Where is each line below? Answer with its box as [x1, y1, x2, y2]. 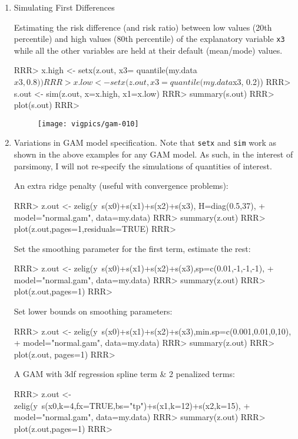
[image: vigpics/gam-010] [37, 119, 139, 128]
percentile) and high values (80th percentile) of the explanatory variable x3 [14, 32, 285, 45]
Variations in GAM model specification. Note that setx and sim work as [14, 136, 277, 149]
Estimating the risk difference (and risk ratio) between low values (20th [14, 21, 272, 33]
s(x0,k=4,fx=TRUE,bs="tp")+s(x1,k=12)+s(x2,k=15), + [41, 399, 250, 411]
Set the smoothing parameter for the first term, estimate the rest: [14, 242, 251, 254]
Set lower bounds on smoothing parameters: [14, 305, 173, 317]
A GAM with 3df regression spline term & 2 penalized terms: [14, 368, 235, 380]
